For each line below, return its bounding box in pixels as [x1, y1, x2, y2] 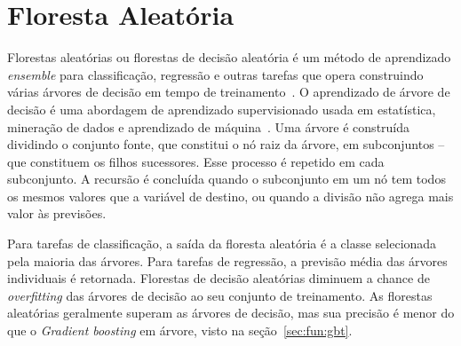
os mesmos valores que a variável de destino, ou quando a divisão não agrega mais [7, 186, 454, 205]
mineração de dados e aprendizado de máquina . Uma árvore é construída [7, 117, 410, 136]
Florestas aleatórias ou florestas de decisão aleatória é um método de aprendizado [7, 48, 451, 67]
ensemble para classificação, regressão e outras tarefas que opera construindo [7, 65, 424, 83]
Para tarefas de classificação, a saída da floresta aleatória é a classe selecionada [7, 234, 437, 253]
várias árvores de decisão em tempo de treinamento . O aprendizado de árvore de [7, 83, 450, 101]
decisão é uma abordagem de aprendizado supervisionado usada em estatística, [7, 99, 436, 118]
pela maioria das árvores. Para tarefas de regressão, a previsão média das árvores [7, 251, 448, 270]
